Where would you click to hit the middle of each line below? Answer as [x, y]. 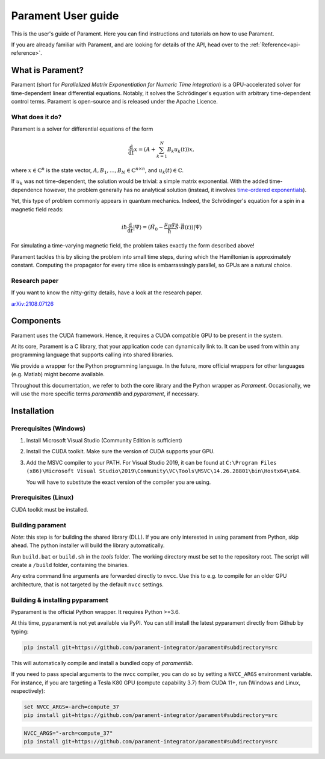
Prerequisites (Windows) [48, 429]
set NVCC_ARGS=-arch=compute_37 [72, 707]
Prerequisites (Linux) [42, 498]
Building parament [39, 525]
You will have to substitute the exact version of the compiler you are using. [119, 482]
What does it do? [36, 117]
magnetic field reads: [37, 209]
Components [36, 321]
